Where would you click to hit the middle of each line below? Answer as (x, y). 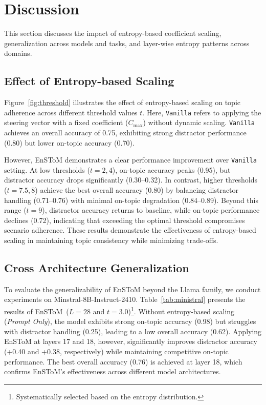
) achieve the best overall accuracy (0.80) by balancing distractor (137, 190)
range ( (15, 210)
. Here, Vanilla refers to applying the (202, 112)
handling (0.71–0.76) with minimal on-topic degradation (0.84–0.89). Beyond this (131, 200)
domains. (18, 53)
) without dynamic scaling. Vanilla (199, 122)
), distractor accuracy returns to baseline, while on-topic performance (151, 210)
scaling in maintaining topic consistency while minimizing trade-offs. (111, 240)
